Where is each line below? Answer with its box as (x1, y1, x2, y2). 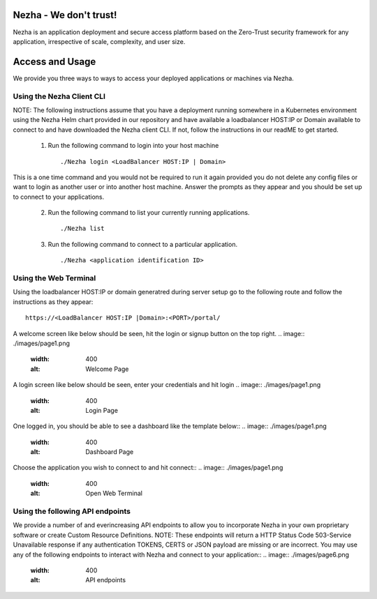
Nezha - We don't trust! (13, 9, 117, 21)
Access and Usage (13, 56, 96, 68)
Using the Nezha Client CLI (13, 91, 106, 101)
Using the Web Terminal (13, 273, 96, 283)
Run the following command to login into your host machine (47, 142, 219, 150)
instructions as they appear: (13, 297, 94, 306)
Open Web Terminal (85, 489, 143, 498)
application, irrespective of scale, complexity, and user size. (13, 37, 186, 45)
